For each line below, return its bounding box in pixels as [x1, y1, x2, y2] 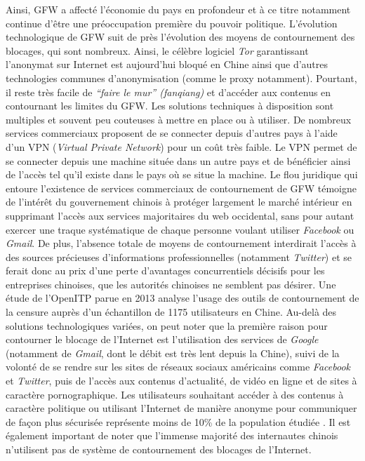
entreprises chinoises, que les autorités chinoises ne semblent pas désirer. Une [6, 276, 336, 291]
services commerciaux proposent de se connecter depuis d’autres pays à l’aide [6, 126, 338, 140]
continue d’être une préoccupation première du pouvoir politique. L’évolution [6, 15, 338, 30]
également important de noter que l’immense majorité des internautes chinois [6, 428, 338, 443]
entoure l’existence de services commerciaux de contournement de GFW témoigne [6, 180, 357, 195]
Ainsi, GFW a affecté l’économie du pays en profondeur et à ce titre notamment [6, 2, 351, 16]
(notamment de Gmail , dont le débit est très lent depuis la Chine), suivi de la [6, 345, 340, 360]
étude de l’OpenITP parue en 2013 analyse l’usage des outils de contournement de [6, 290, 359, 305]
